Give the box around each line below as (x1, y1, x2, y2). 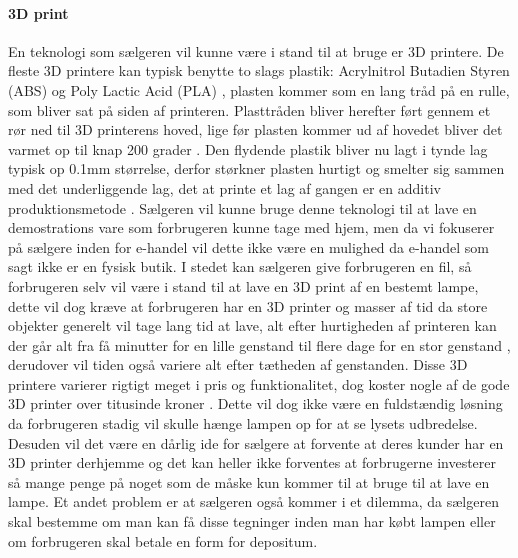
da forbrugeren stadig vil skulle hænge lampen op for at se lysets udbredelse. (8, 413, 478, 434)
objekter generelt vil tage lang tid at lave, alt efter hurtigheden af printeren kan (8, 315, 497, 336)
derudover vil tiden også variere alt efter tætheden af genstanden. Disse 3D (8, 354, 468, 375)
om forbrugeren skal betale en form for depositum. (8, 530, 318, 551)
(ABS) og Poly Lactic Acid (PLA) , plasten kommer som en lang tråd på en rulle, (8, 79, 510, 100)
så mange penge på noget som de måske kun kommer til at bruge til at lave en (8, 471, 490, 492)
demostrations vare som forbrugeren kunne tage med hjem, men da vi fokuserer (8, 217, 495, 238)
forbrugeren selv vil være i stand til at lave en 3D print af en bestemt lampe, (8, 275, 479, 296)
